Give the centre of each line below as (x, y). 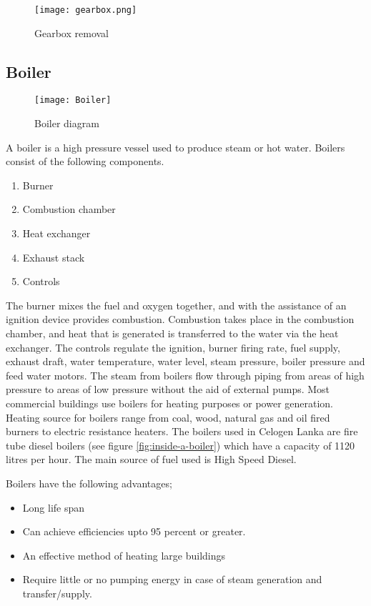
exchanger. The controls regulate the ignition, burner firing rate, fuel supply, (173, 347)
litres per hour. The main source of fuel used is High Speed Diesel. (151, 459)
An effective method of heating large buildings (124, 555)
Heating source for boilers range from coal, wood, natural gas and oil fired (168, 417)
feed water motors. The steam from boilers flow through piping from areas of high (185, 375)
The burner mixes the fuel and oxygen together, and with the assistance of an (176, 305)
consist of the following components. (85, 161)
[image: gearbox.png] (86, 10)
